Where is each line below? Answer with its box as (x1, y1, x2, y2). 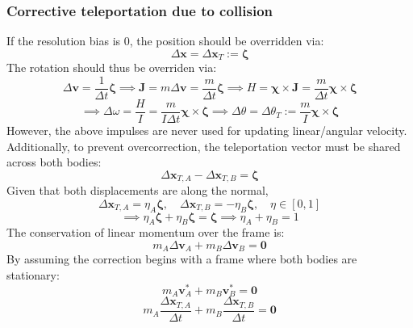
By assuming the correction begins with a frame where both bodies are (6, 250, 357, 267)
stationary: (6, 267, 60, 284)
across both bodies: (6, 153, 102, 170)
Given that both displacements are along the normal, (6, 182, 269, 199)
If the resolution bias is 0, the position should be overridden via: (6, 32, 324, 49)
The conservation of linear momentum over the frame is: (6, 224, 285, 241)
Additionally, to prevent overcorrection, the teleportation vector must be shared (6, 137, 401, 154)
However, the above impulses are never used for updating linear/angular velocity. (6, 121, 407, 138)
